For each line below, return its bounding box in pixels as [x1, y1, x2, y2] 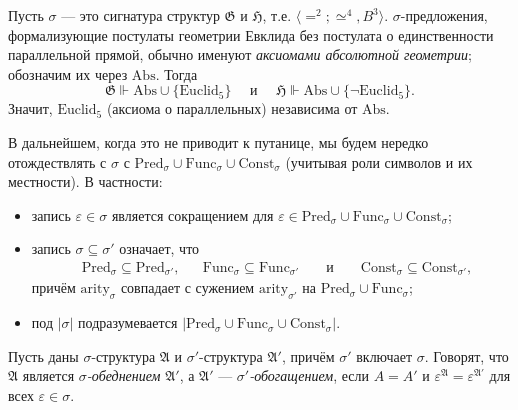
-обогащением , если [249, 365, 370, 386]
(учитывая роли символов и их [285, 151, 473, 172]
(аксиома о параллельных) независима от [106, 98, 358, 119]
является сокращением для [111, 204, 274, 225]
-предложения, [400, 5, 488, 25]
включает [356, 345, 413, 366]
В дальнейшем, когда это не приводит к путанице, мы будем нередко [8, 131, 429, 152]
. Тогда [155, 63, 198, 84]
